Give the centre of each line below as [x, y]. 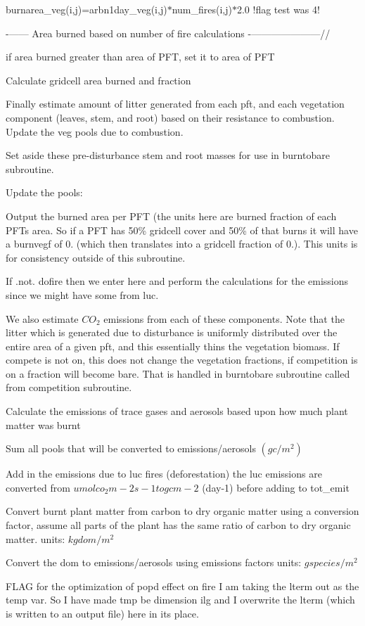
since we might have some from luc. [82, 294]
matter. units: [36, 538]
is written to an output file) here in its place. [102, 613]
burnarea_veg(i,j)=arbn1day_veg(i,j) [87, 9]
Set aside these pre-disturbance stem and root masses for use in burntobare [168, 155]
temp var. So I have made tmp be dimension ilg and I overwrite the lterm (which [180, 600]
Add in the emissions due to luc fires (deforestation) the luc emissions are [164, 474]
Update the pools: [44, 192]
